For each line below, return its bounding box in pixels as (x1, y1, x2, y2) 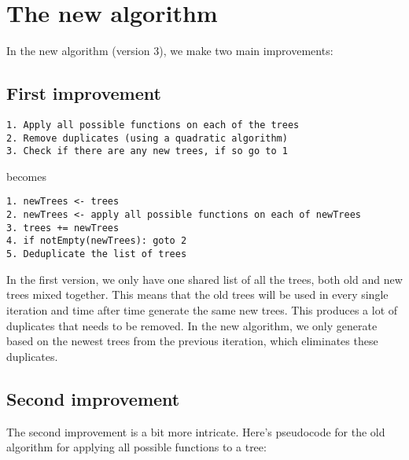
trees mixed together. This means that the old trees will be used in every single (6, 286, 389, 303)
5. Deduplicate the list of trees (6, 248, 187, 260)
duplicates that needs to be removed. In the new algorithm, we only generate (6, 317, 378, 333)
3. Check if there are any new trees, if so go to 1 (6, 145, 288, 157)
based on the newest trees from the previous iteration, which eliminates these (6, 333, 378, 349)
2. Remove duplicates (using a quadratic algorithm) (6, 132, 288, 144)
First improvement (6, 81, 161, 105)
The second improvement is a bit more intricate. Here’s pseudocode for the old (6, 423, 385, 440)
